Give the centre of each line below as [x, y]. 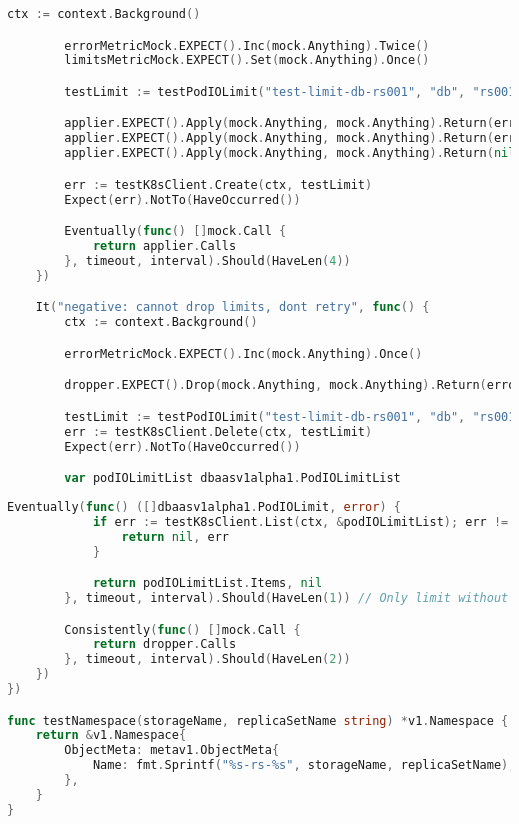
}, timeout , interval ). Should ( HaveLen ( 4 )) [207, 260]
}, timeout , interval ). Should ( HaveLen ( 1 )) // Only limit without [286, 597]
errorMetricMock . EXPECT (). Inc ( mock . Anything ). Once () [243, 353]
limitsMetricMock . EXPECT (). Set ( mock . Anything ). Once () [247, 60]
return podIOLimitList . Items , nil [207, 583]
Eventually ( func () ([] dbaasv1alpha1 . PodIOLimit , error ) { [204, 506]
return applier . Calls [164, 246]
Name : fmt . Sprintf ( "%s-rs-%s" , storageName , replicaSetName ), [304, 765]
